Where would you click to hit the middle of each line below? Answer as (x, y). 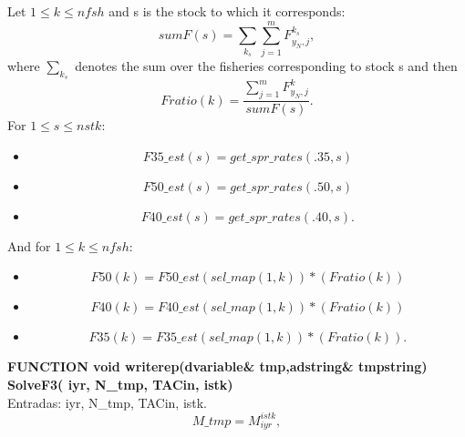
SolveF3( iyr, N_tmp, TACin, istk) (120, 385)
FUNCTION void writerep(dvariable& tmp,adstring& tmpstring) (217, 366)
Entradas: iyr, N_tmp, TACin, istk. (108, 402)
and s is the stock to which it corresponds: (227, 11)
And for (29, 245)
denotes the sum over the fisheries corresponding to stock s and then (266, 65)
